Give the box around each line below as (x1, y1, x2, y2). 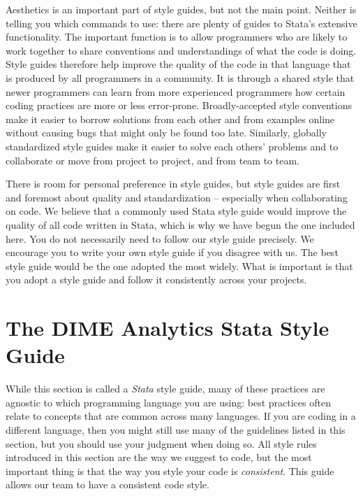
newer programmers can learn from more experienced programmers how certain (6, 84, 346, 99)
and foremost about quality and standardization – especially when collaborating (6, 190, 348, 204)
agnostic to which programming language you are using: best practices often (6, 395, 331, 409)
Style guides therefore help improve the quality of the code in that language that (6, 57, 351, 71)
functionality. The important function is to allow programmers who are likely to (6, 29, 348, 44)
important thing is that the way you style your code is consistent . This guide (6, 463, 334, 478)
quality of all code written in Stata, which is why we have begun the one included (6, 217, 355, 232)
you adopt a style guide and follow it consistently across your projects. (6, 272, 307, 287)
